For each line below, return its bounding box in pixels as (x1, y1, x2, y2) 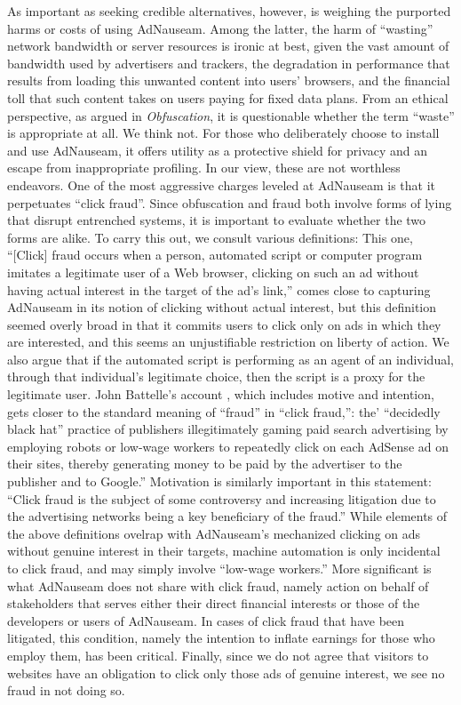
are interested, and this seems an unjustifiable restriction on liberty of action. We (7, 332, 449, 351)
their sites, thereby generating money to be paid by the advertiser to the (7, 454, 402, 473)
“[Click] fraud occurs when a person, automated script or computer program (7, 245, 423, 264)
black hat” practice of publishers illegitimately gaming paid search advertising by (7, 420, 449, 438)
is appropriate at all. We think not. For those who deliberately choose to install (7, 124, 440, 142)
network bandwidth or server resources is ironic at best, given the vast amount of (7, 36, 449, 55)
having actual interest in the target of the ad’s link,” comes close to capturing (7, 280, 431, 299)
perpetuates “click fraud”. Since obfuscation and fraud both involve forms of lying (7, 193, 452, 212)
